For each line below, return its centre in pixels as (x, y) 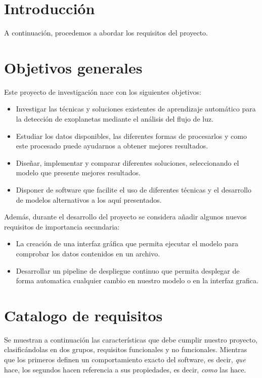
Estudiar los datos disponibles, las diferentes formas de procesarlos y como (131, 136)
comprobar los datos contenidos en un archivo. (88, 253)
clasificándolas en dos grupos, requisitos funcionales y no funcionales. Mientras (126, 349)
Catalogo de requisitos (83, 315)
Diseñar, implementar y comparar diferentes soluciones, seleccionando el (127, 162)
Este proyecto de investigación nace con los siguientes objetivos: (103, 91)
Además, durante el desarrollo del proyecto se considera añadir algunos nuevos (125, 217)
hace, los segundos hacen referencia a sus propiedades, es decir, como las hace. (125, 369)
